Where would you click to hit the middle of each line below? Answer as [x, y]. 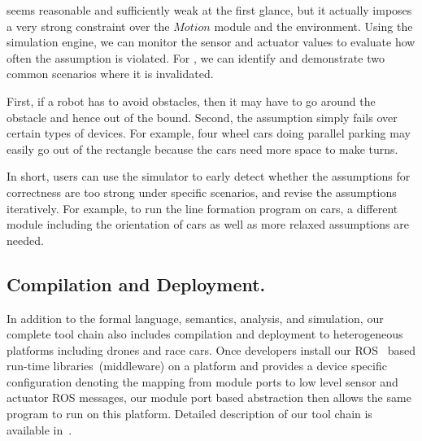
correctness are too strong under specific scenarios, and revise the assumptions [202, 192]
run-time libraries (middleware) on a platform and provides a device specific [197, 366]
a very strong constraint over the [88, 26]
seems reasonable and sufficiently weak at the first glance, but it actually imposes [209, 10]
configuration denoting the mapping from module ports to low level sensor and [202, 381]
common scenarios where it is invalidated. [110, 74]
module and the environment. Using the [313, 26]
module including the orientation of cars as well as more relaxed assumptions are [208, 224]
